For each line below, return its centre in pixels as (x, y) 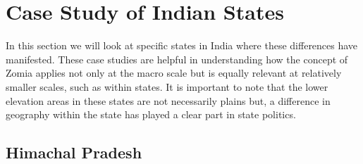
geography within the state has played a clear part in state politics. (151, 114)
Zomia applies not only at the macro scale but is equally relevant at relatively (174, 73)
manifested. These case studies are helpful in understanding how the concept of (177, 59)
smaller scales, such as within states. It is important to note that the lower (167, 86)
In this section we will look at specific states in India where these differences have (182, 45)
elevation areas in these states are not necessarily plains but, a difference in (168, 100)
